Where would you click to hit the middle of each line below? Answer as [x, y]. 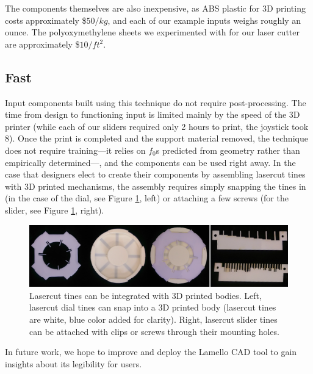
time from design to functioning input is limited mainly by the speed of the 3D [153, 114]
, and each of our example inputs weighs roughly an [204, 20]
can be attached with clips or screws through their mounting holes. [154, 331]
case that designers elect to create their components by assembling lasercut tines [155, 174]
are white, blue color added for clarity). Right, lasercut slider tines [153, 319]
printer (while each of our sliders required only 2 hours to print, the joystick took [157, 126]
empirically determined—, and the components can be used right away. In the [150, 162]
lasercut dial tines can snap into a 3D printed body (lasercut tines [153, 307]
